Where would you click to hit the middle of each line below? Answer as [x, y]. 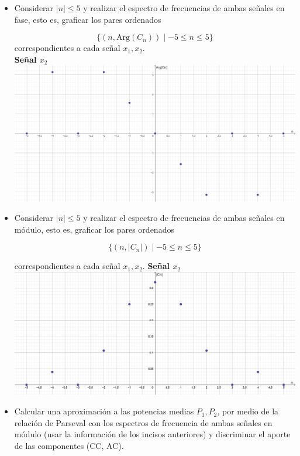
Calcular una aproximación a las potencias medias [104, 411]
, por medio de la [248, 411]
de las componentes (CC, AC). [69, 445]
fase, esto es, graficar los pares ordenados [88, 19]
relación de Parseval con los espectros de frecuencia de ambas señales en [143, 422]
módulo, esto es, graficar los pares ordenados [94, 229]
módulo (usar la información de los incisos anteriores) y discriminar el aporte [152, 434]
